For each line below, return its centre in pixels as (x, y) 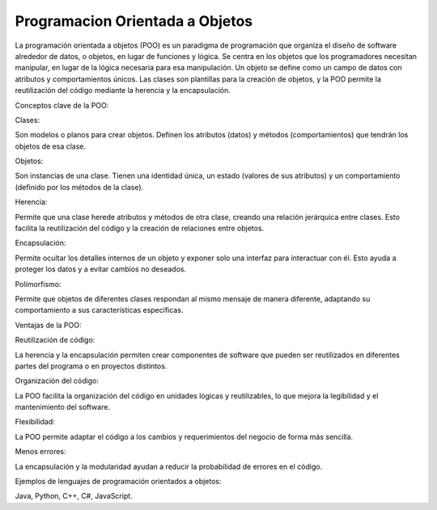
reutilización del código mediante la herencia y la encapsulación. (123, 91)
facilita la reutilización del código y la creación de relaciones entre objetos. (140, 228)
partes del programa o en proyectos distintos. (91, 366)
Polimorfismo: (38, 284)
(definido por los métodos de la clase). (79, 187)
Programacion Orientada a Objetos (134, 21)
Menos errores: (40, 452)
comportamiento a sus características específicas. (99, 310)
